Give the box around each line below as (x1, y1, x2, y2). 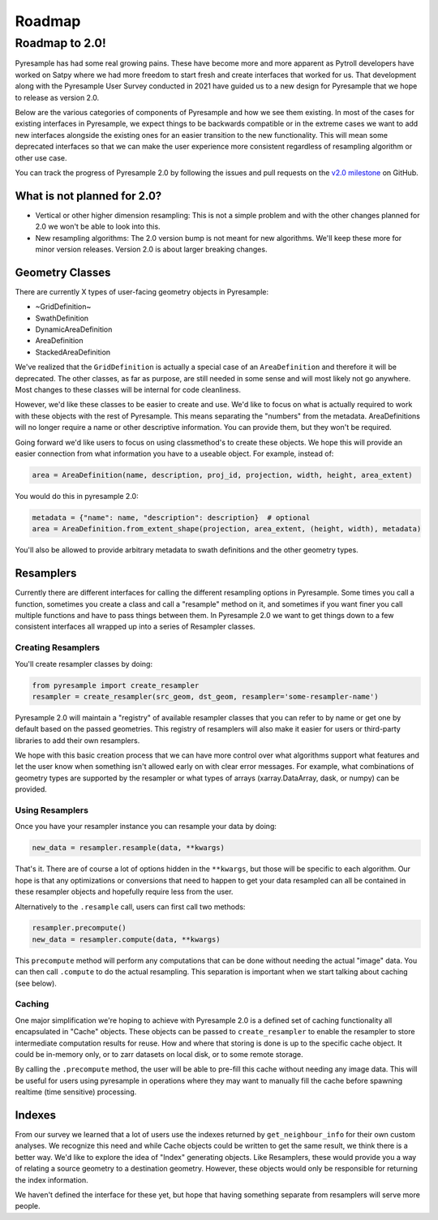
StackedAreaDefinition (35, 347, 111, 357)
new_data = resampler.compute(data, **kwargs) (32, 934, 221, 944)
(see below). (15, 978, 57, 988)
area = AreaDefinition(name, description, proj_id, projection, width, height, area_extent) (32, 470, 413, 479)
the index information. (15, 1175, 88, 1184)
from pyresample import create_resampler (32, 681, 200, 689)
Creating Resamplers (15, 642, 101, 653)
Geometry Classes (15, 265, 111, 279)
